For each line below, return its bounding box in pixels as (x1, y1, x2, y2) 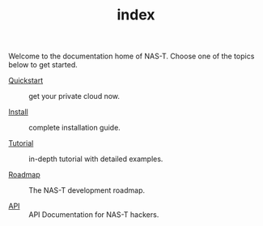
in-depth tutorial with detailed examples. (28, 154, 163, 164)
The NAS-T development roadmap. (28, 185, 146, 195)
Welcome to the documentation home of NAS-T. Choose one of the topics (8, 51, 255, 62)
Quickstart (8, 75, 44, 86)
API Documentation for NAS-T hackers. (28, 210, 159, 220)
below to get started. (8, 60, 78, 70)
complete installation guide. (28, 123, 121, 133)
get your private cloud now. (28, 92, 120, 101)
